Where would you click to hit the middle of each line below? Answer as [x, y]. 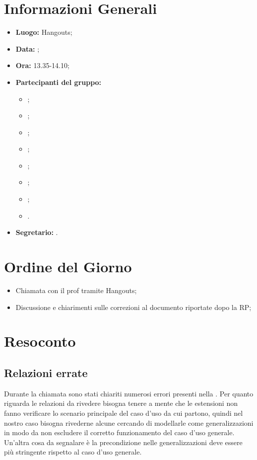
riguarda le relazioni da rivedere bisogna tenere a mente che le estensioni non [121, 403]
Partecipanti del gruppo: [59, 82]
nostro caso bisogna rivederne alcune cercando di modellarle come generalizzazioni [129, 422]
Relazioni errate [46, 372]
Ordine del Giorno [68, 267]
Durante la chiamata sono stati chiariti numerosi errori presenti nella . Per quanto [129, 393]
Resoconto [40, 341]
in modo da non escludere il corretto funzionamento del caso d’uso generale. [119, 432]
